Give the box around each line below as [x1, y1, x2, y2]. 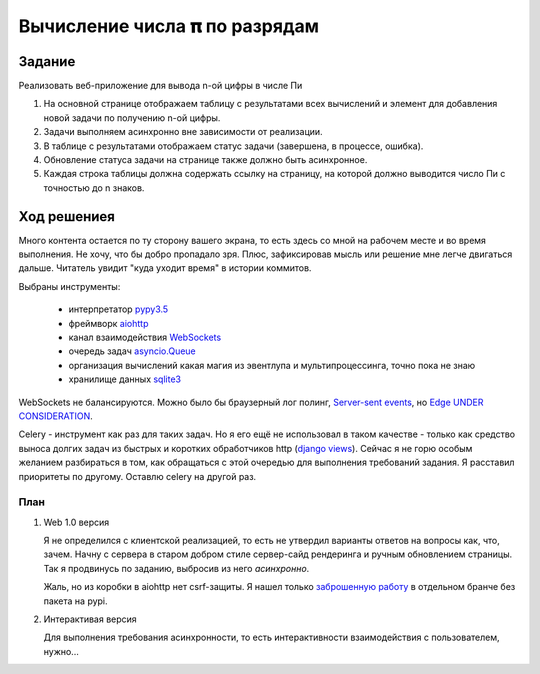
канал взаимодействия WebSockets [68, 331, 222, 344]
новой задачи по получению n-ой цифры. [43, 111, 221, 124]
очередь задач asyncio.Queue [68, 345, 197, 357]
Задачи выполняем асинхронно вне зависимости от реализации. [43, 126, 324, 138]
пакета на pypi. [43, 595, 109, 607]
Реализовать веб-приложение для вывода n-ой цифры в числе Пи [18, 80, 303, 92]
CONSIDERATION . [18, 410, 94, 422]
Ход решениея [18, 208, 115, 225]
